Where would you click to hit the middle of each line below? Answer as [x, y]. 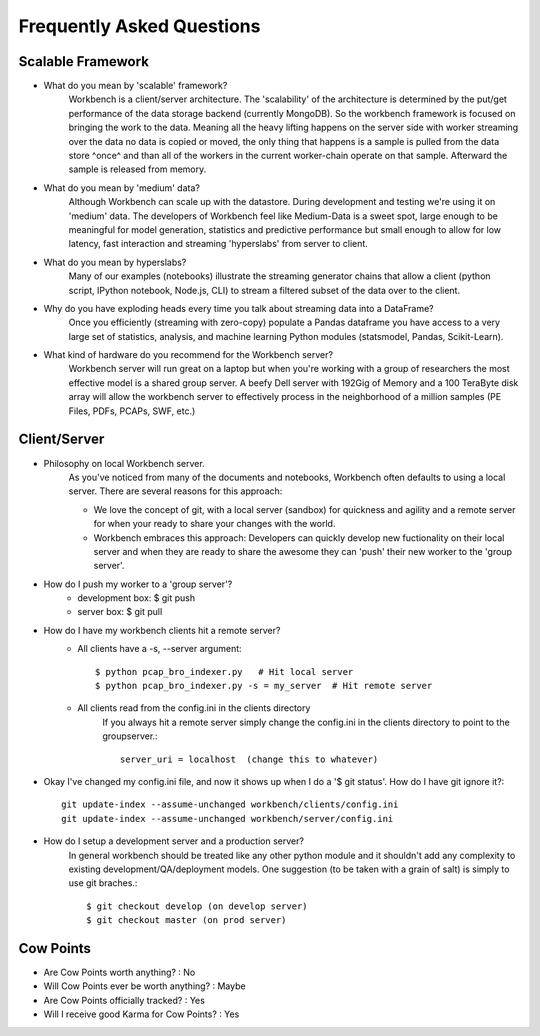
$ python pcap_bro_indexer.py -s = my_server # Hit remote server [264, 686]
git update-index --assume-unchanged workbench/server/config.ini [227, 818]
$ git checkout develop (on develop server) [197, 906]
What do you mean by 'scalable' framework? [135, 86]
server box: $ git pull [120, 612]
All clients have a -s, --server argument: [159, 649]
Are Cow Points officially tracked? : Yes [124, 1000]
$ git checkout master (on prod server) [186, 920]
